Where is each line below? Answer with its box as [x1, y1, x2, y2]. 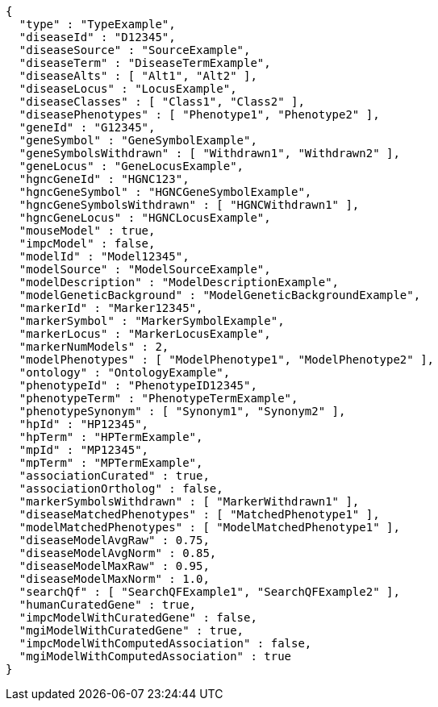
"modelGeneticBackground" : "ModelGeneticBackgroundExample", [19, 289, 421, 302]
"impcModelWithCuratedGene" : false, [19, 611, 257, 624]
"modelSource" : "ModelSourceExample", [19, 263, 271, 276]
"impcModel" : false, [19, 237, 156, 250]
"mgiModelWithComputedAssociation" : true [19, 650, 292, 663]
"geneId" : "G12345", [19, 121, 156, 134]
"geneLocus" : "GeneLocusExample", [19, 160, 244, 173]
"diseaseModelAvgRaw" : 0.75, [19, 534, 210, 547]
